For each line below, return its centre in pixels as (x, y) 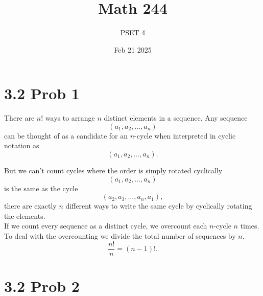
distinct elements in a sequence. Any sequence (176, 118)
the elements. (25, 215)
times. (250, 226)
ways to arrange (70, 118)
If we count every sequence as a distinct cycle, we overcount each (106, 226)
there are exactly (30, 206)
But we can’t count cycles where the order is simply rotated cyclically (113, 170)
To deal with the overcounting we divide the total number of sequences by (120, 236)
